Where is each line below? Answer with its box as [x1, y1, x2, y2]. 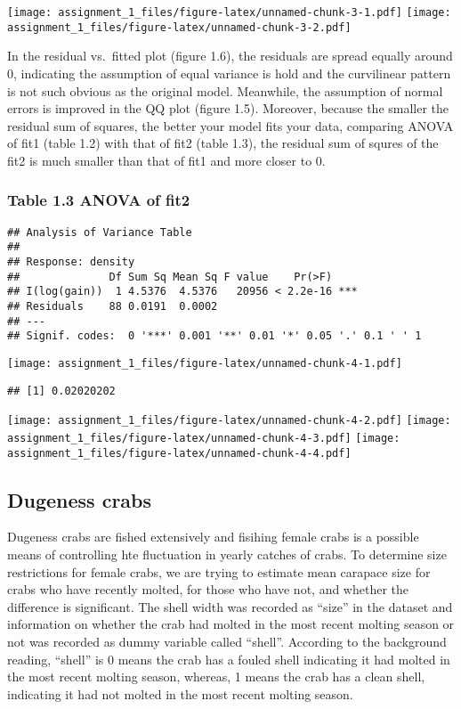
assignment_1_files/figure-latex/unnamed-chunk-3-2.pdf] [7, 20, 352, 34]
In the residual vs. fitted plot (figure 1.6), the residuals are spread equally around [7, 46, 453, 65]
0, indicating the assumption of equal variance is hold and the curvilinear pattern [7, 63, 451, 82]
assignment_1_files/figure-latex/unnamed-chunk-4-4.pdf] [7, 446, 352, 460]
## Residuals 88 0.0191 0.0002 [7, 299, 218, 313]
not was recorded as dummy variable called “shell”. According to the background [7, 632, 447, 650]
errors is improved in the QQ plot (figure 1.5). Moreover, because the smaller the [7, 99, 449, 118]
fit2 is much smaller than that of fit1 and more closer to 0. [7, 151, 326, 169]
